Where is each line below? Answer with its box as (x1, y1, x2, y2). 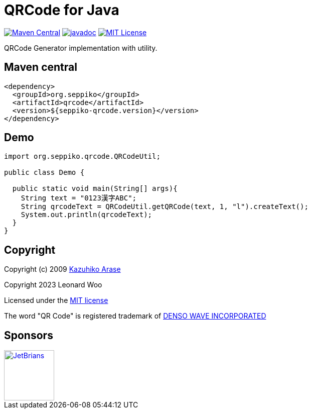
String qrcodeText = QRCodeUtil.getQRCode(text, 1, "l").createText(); (21, 202, 308, 211)
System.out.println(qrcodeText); (21, 211, 152, 219)
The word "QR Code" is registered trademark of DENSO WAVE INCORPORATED (4, 312, 266, 321)
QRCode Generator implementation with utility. (4, 43, 158, 52)
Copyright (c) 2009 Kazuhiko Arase (4, 265, 121, 274)
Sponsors (4, 329, 53, 342)
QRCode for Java (4, 2, 119, 19)
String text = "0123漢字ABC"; (21, 194, 137, 202)
